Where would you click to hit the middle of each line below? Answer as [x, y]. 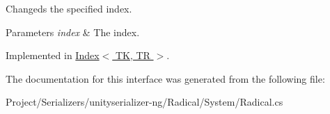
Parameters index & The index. [73, 32]
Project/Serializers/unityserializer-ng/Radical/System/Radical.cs [144, 102]
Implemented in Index [53, 55]
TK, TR [133, 55]
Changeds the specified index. [69, 8]
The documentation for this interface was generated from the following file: [165, 78]
